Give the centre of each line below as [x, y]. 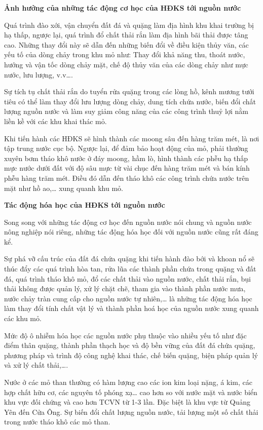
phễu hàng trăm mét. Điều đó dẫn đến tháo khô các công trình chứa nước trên [127, 178]
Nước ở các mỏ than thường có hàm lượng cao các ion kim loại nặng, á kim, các [128, 382]
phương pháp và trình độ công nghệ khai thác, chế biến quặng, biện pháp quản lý [131, 355]
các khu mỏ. [23, 318]
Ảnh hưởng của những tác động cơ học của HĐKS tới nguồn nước [123, 8]
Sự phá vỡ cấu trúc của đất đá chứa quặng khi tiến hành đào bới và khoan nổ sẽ [129, 259]
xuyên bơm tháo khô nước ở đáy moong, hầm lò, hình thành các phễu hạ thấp [126, 158]
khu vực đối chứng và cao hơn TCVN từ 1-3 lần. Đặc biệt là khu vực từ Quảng [127, 402]
